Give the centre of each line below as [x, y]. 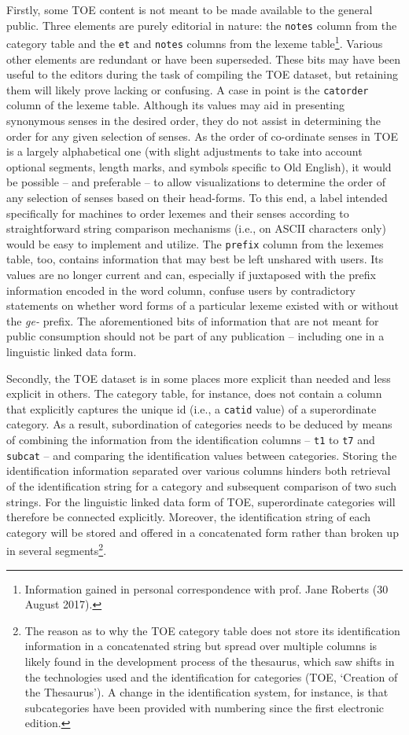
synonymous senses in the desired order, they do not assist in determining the [194, 120]
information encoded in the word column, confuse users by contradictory [181, 290]
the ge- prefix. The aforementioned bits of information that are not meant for [193, 320]
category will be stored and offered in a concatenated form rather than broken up [203, 532]
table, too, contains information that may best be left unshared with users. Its [195, 259]
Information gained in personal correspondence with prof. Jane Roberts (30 [206, 588]
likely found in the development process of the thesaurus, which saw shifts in [210, 661]
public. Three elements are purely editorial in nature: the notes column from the [202, 25]
